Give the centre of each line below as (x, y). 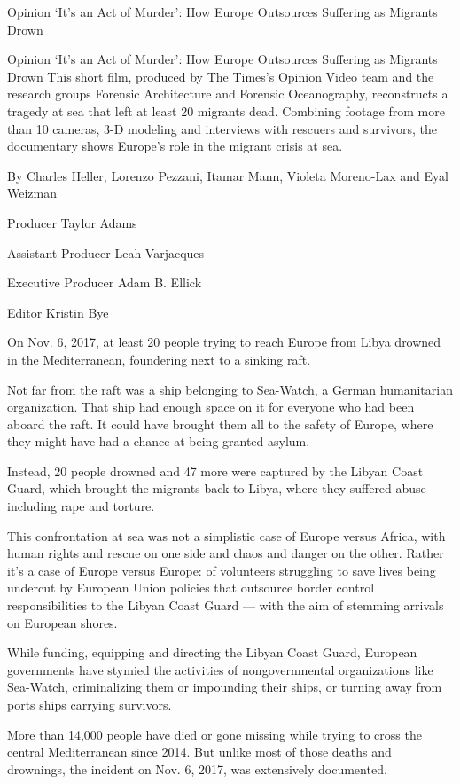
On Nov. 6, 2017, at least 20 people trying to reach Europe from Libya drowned (224, 342)
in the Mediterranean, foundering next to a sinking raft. (159, 359)
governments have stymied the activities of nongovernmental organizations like (220, 669)
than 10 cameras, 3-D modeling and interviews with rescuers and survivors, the (222, 128)
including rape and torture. (81, 506)
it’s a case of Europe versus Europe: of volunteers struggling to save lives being (222, 570)
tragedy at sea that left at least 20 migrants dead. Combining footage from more (226, 110)
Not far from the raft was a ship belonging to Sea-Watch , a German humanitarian (230, 389)
